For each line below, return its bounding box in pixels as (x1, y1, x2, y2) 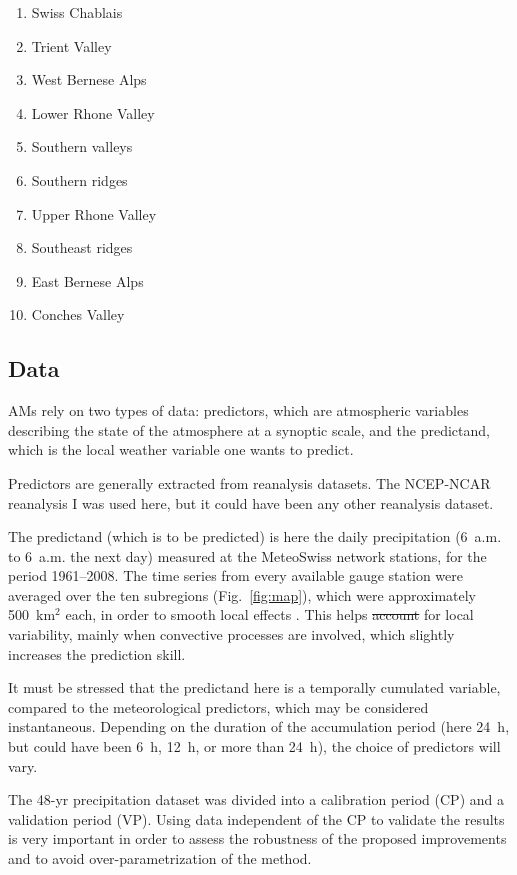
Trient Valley (31, 35, 112, 56)
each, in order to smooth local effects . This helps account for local (65, 604, 474, 625)
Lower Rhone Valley (31, 102, 155, 123)
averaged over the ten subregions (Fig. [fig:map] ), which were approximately (8, 584, 477, 605)
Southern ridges (31, 169, 128, 190)
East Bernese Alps (31, 270, 144, 291)
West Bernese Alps (31, 69, 147, 90)
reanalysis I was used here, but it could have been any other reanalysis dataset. (8, 492, 494, 513)
